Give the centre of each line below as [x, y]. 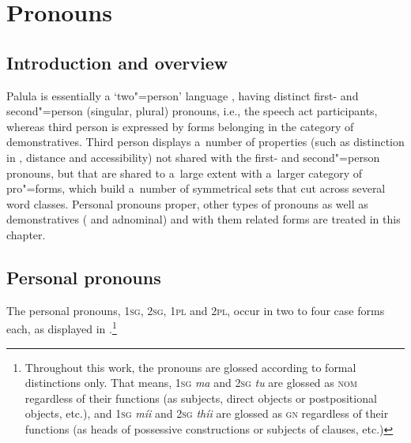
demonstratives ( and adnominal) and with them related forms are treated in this [204, 219]
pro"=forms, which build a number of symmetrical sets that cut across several [196, 188]
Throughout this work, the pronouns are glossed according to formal [190, 367]
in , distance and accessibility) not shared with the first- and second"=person [193, 157]
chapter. [26, 234]
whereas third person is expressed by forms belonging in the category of [180, 126]
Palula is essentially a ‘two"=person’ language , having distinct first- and [183, 95]
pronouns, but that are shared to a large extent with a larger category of [185, 173]
